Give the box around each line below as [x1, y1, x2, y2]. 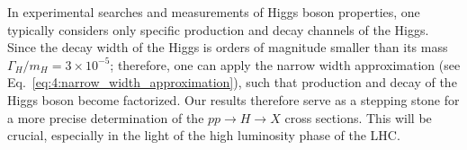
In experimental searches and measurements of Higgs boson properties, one [7, 3, 420, 21]
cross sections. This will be [284, 108, 432, 127]
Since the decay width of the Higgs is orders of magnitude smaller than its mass [7, 38, 448, 57]
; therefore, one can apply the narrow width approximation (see [110, 55, 461, 74]
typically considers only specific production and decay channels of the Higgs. [7, 20, 429, 39]
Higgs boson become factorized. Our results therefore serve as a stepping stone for [7, 90, 460, 109]
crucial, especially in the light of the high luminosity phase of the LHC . [7, 126, 400, 145]
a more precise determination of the [7, 108, 204, 127]
